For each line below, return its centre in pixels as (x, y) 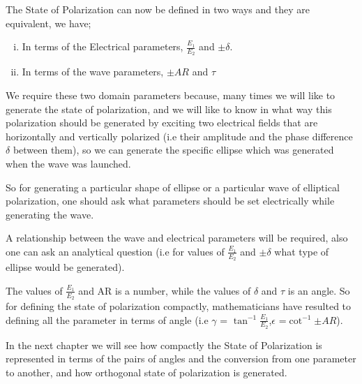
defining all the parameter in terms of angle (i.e (107, 319)
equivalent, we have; (48, 23)
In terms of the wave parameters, (93, 72)
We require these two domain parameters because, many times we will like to (171, 95)
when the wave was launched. (68, 163)
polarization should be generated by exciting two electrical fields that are (162, 123)
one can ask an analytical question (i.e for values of (115, 251)
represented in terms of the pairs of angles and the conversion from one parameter (181, 359)
